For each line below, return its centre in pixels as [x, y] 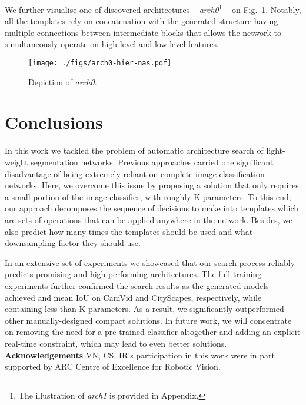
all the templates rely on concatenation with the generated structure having [142, 21]
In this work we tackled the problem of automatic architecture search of [134, 150]
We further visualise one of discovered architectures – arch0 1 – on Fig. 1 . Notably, [153, 9]
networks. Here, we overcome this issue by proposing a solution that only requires [152, 185]
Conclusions [54, 122]
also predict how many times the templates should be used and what [129, 231]
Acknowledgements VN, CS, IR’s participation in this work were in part [140, 355]
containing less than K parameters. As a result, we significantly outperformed [144, 309]
